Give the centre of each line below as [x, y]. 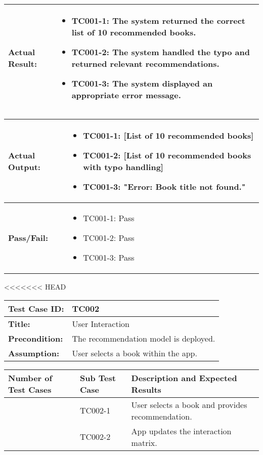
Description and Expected [184, 378]
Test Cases [30, 389]
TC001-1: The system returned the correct [158, 20]
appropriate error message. [126, 95]
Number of [30, 378]
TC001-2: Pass [109, 238]
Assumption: [34, 353]
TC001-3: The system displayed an [142, 83]
